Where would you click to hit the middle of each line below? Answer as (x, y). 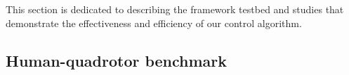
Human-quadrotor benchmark (117, 60)
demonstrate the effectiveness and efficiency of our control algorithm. (154, 23)
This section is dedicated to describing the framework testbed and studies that (175, 9)
